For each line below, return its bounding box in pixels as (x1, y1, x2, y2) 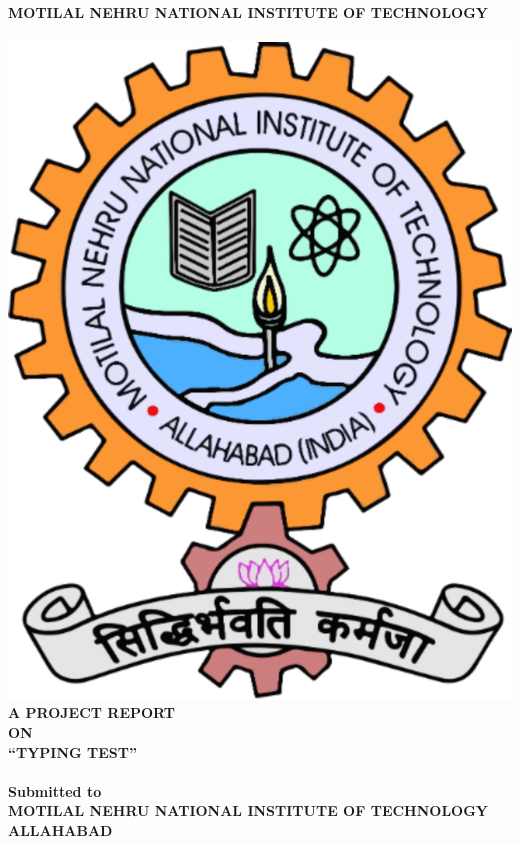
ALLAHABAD (8, 819, 113, 840)
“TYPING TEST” (8, 741, 138, 762)
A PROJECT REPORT (8, 702, 176, 723)
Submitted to (8, 780, 102, 801)
